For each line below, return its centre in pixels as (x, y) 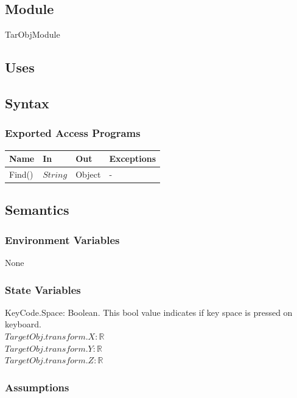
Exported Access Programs (73, 133)
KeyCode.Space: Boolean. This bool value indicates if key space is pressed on (149, 312)
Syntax (27, 103)
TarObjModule (33, 34)
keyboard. (23, 324)
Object (88, 174)
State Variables (43, 289)
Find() (21, 174)
